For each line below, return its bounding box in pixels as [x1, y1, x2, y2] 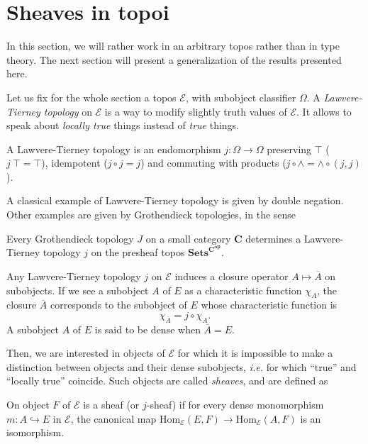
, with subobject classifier [185, 89, 296, 104]
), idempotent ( [41, 155, 108, 170]
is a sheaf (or [83, 397, 140, 412]
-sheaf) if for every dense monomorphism [146, 397, 324, 412]
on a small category [145, 231, 231, 245]
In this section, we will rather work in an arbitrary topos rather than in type [6, 38, 340, 53]
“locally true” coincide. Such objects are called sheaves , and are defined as [6, 373, 328, 388]
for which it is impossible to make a [177, 345, 333, 360]
